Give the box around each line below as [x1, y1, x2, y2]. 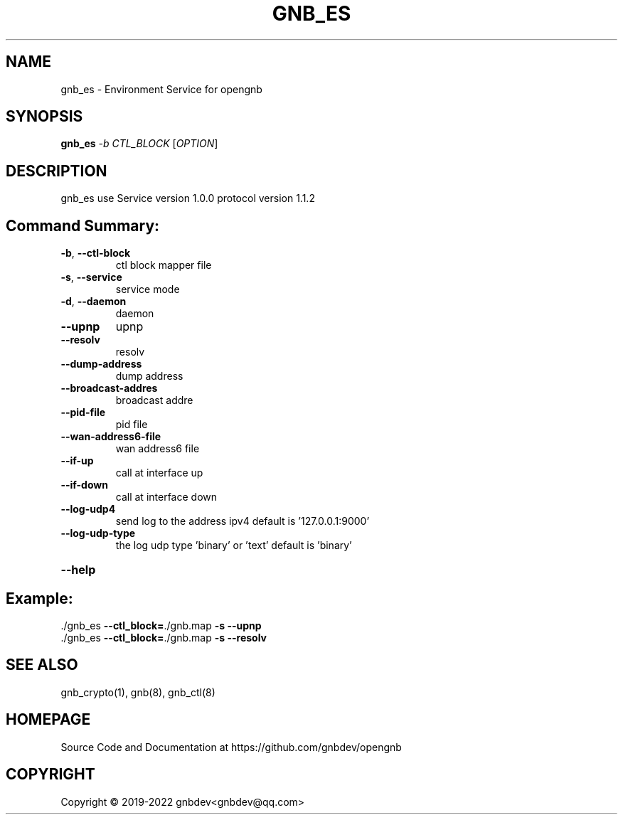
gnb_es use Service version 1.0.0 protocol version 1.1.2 [60, 192, 315, 205]
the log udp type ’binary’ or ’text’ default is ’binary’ [115, 539, 352, 552]
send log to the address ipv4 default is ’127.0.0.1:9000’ [115, 515, 370, 528]
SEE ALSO [6, 656, 78, 674]
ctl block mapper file [115, 259, 212, 272]
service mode [115, 283, 180, 296]
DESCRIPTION [6, 161, 107, 180]
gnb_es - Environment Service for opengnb [60, 82, 262, 95]
